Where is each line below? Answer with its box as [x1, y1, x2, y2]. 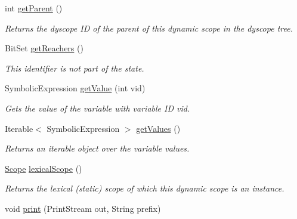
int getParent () [5, 2, 63, 14]
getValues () [136, 122, 181, 134]
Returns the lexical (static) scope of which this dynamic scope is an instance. [5, 182, 284, 195]
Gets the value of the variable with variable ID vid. [5, 101, 190, 114]
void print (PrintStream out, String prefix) [5, 202, 161, 214]
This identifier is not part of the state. [5, 61, 144, 74]
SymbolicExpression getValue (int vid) [5, 82, 146, 94]
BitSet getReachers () [5, 42, 83, 54]
